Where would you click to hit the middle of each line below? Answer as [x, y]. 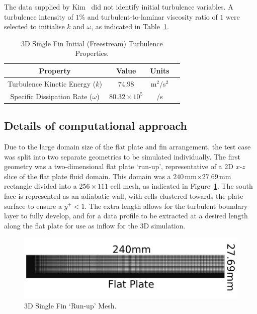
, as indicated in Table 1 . [130, 26]
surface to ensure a [33, 206]
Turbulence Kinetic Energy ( [52, 83]
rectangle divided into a [40, 186]
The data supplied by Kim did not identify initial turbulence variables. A [119, 7]
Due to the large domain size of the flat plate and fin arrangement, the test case [127, 146]
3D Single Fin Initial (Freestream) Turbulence [92, 43]
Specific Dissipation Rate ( [51, 96]
